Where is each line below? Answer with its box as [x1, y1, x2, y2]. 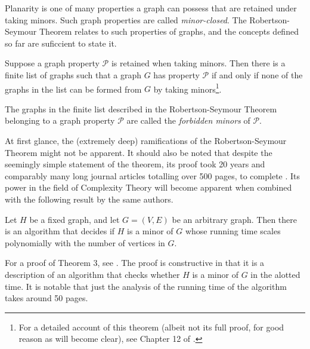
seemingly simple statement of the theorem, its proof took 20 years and [5, 158, 265, 170]
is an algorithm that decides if [5, 225, 115, 237]
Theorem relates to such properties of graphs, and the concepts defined [39, 25, 299, 38]
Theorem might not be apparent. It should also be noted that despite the [5, 146, 272, 158]
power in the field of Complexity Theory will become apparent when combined [5, 181, 292, 194]
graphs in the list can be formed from [5, 82, 142, 95]
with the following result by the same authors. [5, 192, 173, 205]
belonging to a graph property [5, 114, 115, 127]
